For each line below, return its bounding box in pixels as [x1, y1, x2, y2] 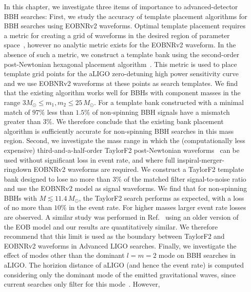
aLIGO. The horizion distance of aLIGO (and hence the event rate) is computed [4, 260, 244, 270]
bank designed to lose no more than [4, 173, 111, 184]
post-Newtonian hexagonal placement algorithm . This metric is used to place [4, 59, 237, 69]
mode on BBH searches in [158, 250, 236, 260]
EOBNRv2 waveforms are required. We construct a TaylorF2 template [34, 164, 244, 174]
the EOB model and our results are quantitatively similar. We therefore [4, 221, 218, 231]
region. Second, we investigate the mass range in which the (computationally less [4, 135, 246, 146]
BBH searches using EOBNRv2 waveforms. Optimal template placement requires [4, 21, 246, 31]
